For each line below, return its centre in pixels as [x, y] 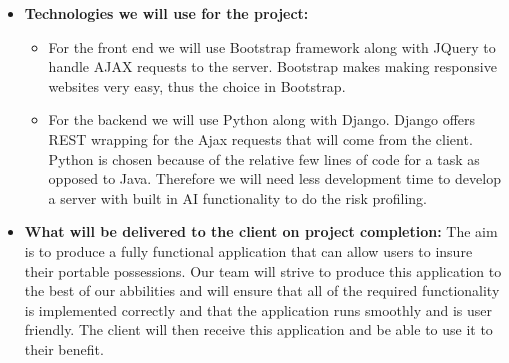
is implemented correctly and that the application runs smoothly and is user [258, 309]
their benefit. [64, 348]
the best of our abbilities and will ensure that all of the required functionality [262, 290]
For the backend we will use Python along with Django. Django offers [262, 119]
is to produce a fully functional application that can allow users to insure [248, 250]
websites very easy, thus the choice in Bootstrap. [197, 85]
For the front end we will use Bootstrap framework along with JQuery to [272, 46]
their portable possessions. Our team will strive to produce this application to [263, 270]
